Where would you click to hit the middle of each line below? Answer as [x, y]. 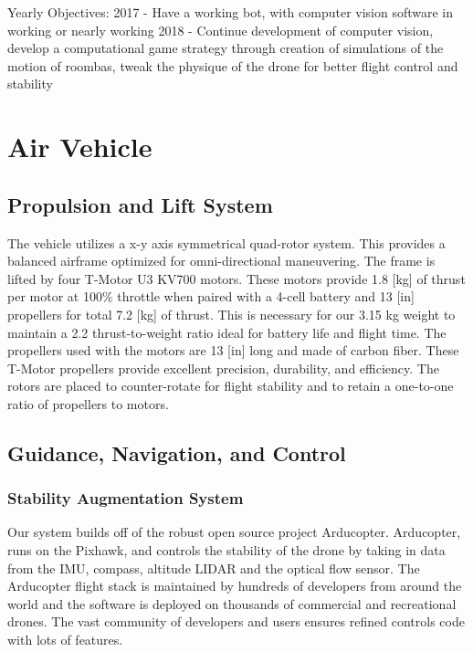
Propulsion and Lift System [140, 204]
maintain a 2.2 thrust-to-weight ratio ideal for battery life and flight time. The [227, 332]
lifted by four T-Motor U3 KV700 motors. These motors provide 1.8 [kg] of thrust [236, 278]
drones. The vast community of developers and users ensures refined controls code [236, 621]
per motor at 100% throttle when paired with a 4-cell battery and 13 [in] [211, 296]
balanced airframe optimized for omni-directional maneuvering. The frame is [221, 261]
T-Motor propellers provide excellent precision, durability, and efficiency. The [223, 368]
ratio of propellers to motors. [88, 403]
